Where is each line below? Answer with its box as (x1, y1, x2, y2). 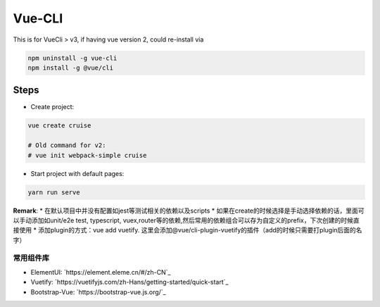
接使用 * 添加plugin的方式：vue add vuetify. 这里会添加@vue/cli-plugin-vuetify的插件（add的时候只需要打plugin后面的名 (13, 226, 362, 234)
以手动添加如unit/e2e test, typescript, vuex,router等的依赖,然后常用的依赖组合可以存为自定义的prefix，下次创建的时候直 (13, 215, 360, 225)
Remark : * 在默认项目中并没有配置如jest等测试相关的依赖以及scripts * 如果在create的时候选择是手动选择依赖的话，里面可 (13, 206, 365, 215)
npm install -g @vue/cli (27, 63, 114, 72)
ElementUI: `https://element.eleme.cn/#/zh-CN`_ (30, 268, 171, 276)
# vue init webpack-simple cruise (27, 151, 147, 159)
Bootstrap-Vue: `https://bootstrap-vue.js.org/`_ (30, 287, 166, 296)
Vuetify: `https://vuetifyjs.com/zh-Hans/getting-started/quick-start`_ (30, 278, 229, 287)
